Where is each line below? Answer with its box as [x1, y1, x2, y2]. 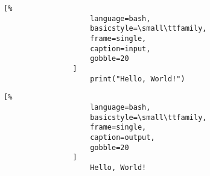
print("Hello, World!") [90, 74, 185, 83]
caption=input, [90, 44, 151, 53]
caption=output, [90, 133, 155, 142]
